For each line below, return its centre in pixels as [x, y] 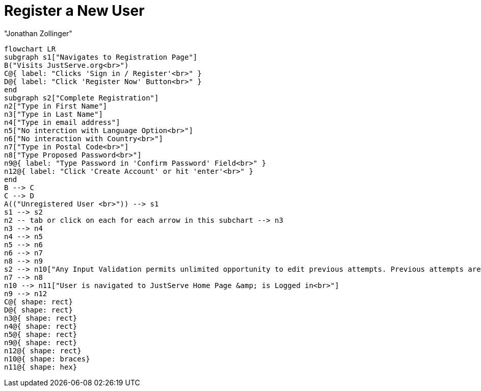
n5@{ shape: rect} [41, 334]
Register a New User [74, 11]
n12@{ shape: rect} [43, 350]
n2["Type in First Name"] [56, 106]
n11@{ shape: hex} [41, 367]
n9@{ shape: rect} [41, 342]
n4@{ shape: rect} [41, 326]
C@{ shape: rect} [38, 302]
